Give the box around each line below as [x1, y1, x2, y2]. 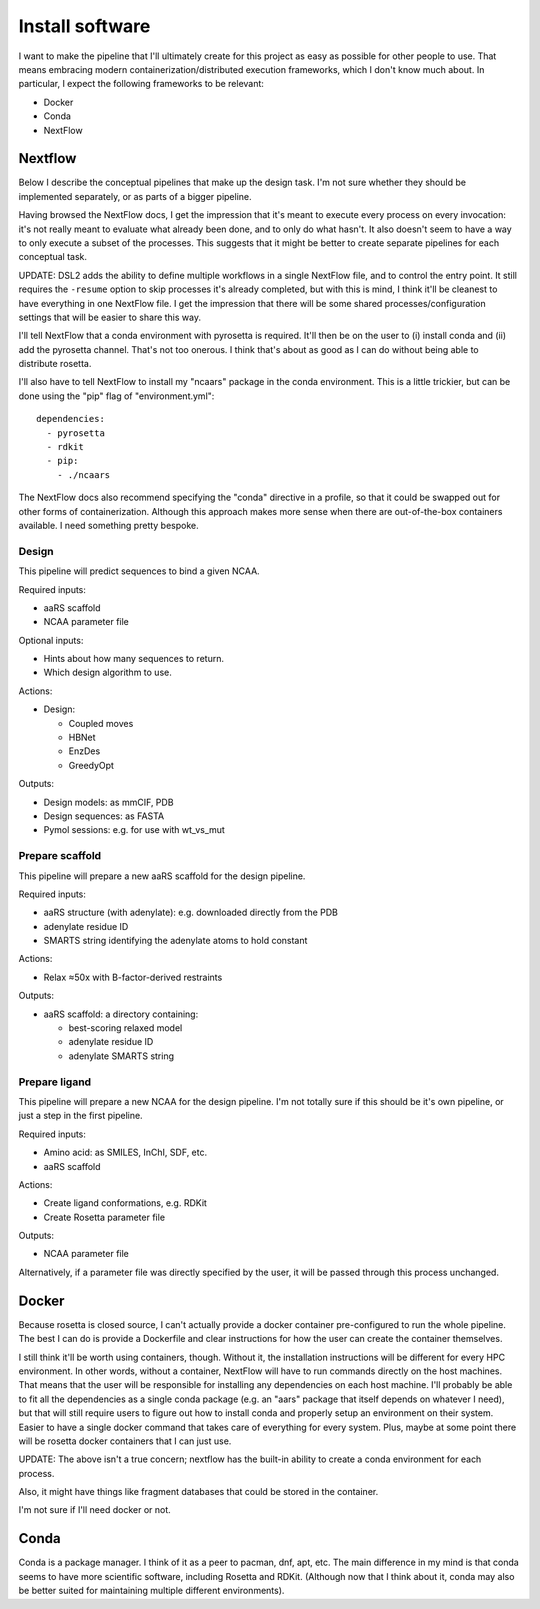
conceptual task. [18, 251, 88, 263]
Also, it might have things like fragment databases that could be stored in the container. [18, 1486, 379, 1498]
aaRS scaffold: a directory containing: [43, 1008, 199, 1020]
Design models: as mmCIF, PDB [43, 796, 174, 808]
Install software [18, 15, 151, 37]
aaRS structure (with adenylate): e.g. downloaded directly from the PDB [43, 906, 339, 919]
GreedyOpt [68, 759, 115, 771]
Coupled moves [68, 717, 134, 729]
